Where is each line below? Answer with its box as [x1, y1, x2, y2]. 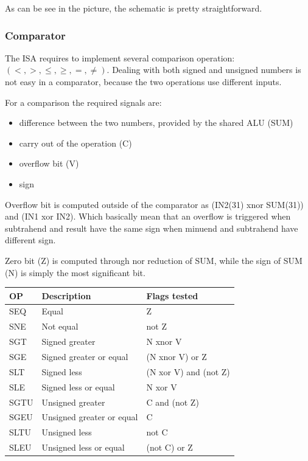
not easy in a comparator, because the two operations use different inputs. [5, 75, 282, 88]
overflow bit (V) [19, 157, 79, 170]
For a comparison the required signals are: [5, 95, 162, 108]
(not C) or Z [146, 441, 193, 454]
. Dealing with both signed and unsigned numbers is [107, 63, 301, 76]
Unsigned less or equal [41, 441, 125, 454]
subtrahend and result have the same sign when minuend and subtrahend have [5, 221, 298, 234]
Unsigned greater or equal [41, 411, 138, 423]
